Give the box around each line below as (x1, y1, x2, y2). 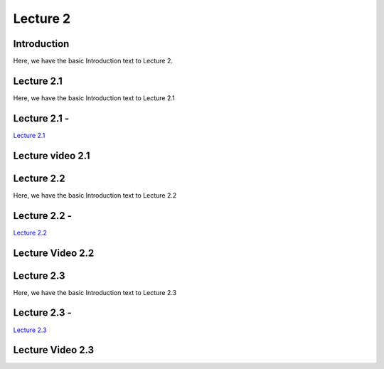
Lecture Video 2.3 (13, 344, 95, 356)
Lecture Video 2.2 (13, 247, 95, 259)
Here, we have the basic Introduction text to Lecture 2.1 (13, 93, 176, 102)
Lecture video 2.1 (13, 149, 90, 161)
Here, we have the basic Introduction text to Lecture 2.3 (13, 288, 177, 296)
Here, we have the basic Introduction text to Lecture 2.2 (13, 191, 177, 199)
